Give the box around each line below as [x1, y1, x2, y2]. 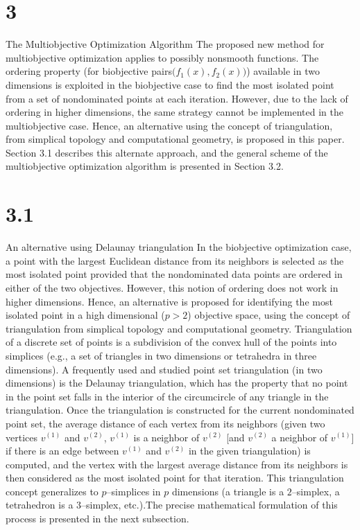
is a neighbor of [133, 430, 200, 444]
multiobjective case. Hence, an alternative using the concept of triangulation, [6, 118, 333, 132]
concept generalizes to [6, 484, 98, 498]
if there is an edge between [6, 443, 119, 458]
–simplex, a [291, 484, 340, 498]
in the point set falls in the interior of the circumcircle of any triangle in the [6, 389, 329, 403]
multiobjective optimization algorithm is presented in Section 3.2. [6, 159, 284, 173]
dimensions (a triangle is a [171, 484, 284, 498]
